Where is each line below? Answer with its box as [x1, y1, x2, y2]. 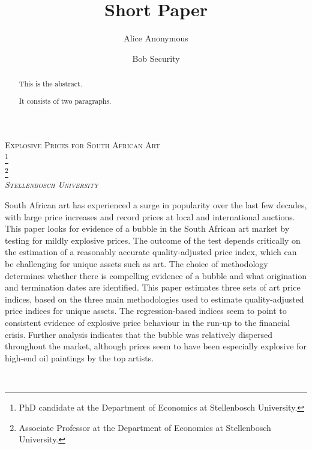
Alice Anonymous [124, 32, 188, 44]
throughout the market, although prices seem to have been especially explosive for [5, 340, 307, 352]
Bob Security [132, 52, 180, 64]
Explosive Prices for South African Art [5, 139, 160, 151]
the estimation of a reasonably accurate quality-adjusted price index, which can [5, 246, 297, 258]
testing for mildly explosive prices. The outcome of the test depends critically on [5, 234, 301, 246]
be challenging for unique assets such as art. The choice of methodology [5, 257, 268, 270]
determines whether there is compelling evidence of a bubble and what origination [5, 269, 307, 282]
